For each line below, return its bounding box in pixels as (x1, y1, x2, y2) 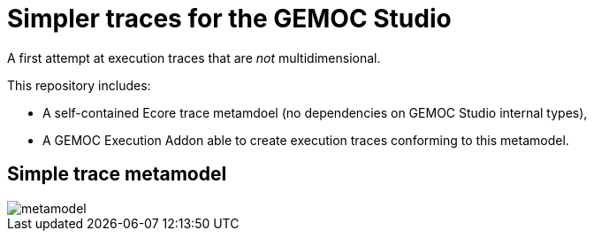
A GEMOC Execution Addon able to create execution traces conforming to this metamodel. (42, 132, 569, 148)
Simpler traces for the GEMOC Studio (7, 4, 452, 34)
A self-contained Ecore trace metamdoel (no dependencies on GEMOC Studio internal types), (42, 104, 588, 120)
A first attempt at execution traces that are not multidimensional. (7, 50, 381, 65)
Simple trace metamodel (7, 163, 227, 186)
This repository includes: (7, 77, 151, 93)
